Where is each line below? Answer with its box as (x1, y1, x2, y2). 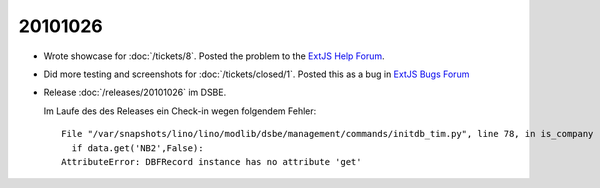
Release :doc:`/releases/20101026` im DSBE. (43, 86, 227, 99)
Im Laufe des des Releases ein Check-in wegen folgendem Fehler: (43, 105, 317, 117)
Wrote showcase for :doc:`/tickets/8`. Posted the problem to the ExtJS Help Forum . (43, 50, 385, 62)
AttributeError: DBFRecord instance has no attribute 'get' (61, 156, 362, 167)
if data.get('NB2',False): (71, 142, 204, 154)
